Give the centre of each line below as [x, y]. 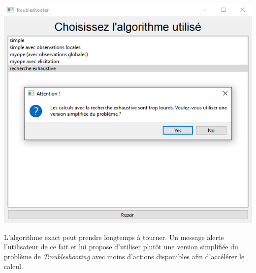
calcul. [14, 266]
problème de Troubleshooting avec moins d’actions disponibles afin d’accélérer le [124, 256]
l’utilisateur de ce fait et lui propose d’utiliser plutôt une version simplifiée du [121, 247]
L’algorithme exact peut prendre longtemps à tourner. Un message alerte [114, 237]
